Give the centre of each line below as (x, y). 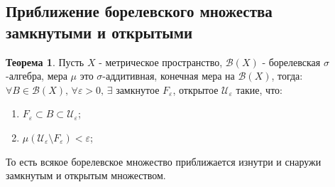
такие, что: (259, 89)
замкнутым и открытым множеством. (86, 175)
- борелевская (291, 62)
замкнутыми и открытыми (99, 32)
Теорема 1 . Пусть (45, 62)
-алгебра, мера (37, 76)
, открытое (196, 89)
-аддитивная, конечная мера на (169, 76)
